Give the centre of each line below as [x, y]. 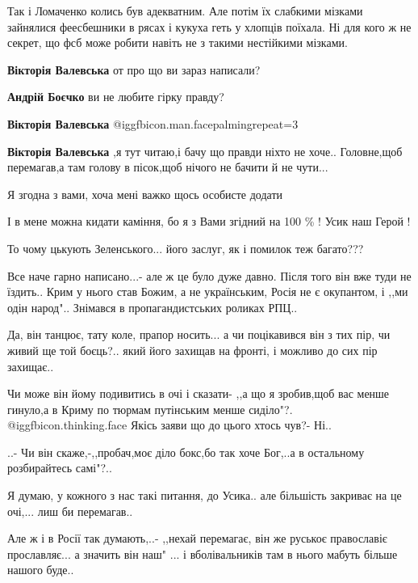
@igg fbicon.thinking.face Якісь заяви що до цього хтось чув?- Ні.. [169, 425]
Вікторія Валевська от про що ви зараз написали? [134, 69]
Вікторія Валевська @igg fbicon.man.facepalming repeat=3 [153, 123]
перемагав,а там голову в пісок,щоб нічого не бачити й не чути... [168, 167]
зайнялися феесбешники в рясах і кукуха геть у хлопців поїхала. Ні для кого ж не [209, 26]
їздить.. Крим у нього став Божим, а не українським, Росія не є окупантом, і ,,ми [208, 291]
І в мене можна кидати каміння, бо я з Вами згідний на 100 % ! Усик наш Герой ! [209, 221]
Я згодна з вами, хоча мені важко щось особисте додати [145, 194]
